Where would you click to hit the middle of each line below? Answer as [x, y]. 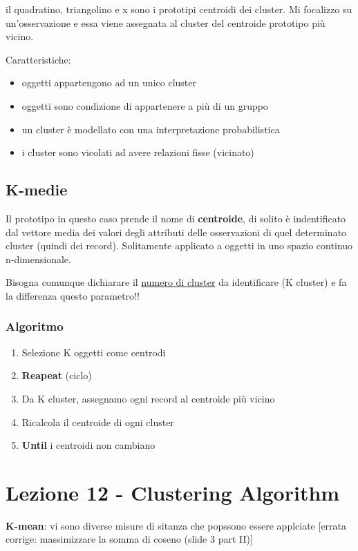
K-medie [37, 190]
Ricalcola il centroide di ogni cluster [98, 422]
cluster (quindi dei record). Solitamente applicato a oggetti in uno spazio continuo [179, 245]
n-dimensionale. [38, 259]
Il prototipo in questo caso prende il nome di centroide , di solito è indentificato [176, 218]
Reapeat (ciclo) [57, 375]
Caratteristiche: [38, 59]
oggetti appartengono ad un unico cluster [109, 83]
